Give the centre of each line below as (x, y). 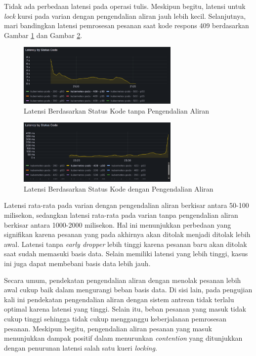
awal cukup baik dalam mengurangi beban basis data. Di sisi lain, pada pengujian (128, 290)
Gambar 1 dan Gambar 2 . (43, 35)
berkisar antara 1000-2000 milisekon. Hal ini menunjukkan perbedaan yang (118, 224)
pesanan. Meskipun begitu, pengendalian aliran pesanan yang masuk (108, 328)
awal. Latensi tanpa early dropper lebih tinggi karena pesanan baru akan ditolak (126, 244)
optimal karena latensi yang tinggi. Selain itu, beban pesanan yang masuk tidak (125, 309)
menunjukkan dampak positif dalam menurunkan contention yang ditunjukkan (123, 338)
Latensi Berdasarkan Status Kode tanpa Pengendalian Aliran (117, 110)
